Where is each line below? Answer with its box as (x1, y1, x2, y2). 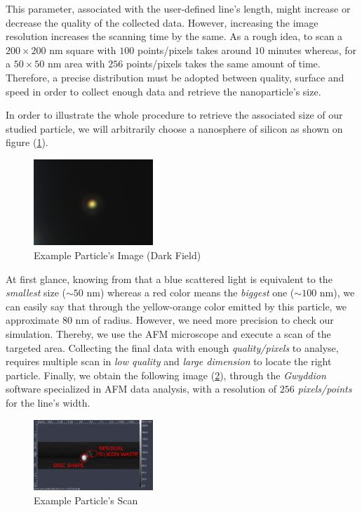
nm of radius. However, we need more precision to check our (75, 313, 334, 327)
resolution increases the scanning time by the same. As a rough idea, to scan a (6, 29, 343, 44)
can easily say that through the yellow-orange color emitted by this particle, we (6, 298, 347, 313)
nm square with (49, 42, 116, 57)
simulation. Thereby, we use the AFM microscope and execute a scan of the (6, 327, 331, 341)
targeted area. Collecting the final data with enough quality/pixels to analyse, (6, 340, 339, 355)
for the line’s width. (6, 395, 90, 410)
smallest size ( (6, 285, 67, 300)
